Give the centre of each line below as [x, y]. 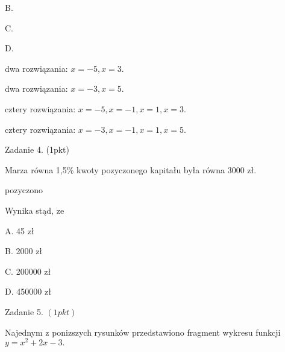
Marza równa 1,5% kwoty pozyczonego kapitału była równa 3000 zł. [131, 169]
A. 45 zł [20, 230]
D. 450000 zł [28, 291]
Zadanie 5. [24, 311]
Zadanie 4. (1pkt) [37, 149]
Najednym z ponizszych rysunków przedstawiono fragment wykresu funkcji [143, 332]
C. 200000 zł [28, 271]
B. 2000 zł [24, 251]
